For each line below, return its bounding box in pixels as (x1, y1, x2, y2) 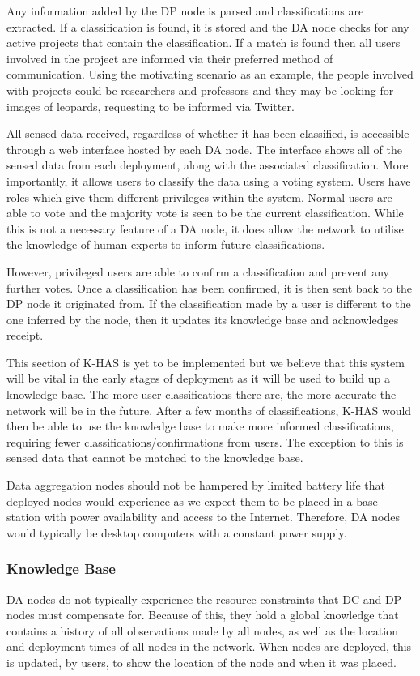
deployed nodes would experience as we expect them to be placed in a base (6, 492, 378, 509)
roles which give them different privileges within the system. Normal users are (6, 188, 392, 205)
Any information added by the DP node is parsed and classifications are (6, 2, 364, 19)
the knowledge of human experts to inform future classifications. (6, 236, 325, 253)
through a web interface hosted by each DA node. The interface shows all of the (6, 140, 402, 157)
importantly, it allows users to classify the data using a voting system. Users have (6, 172, 411, 189)
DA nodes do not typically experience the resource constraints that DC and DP (6, 590, 402, 607)
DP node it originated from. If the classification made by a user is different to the (6, 295, 411, 312)
